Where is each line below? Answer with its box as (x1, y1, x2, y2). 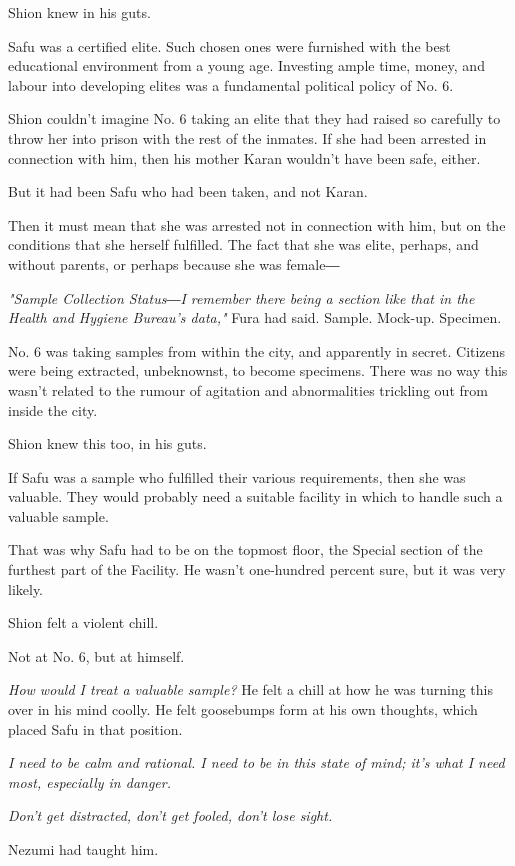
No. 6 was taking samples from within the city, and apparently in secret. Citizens (8, 340, 506, 361)
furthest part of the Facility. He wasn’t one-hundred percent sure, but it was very (8, 559, 506, 580)
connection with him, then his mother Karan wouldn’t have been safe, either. (8, 147, 481, 168)
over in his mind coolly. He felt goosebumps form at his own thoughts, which (8, 699, 478, 720)
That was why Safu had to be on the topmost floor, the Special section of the (8, 539, 483, 560)
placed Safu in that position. (8, 718, 183, 739)
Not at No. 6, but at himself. (8, 645, 185, 666)
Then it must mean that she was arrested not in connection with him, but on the (8, 214, 506, 235)
